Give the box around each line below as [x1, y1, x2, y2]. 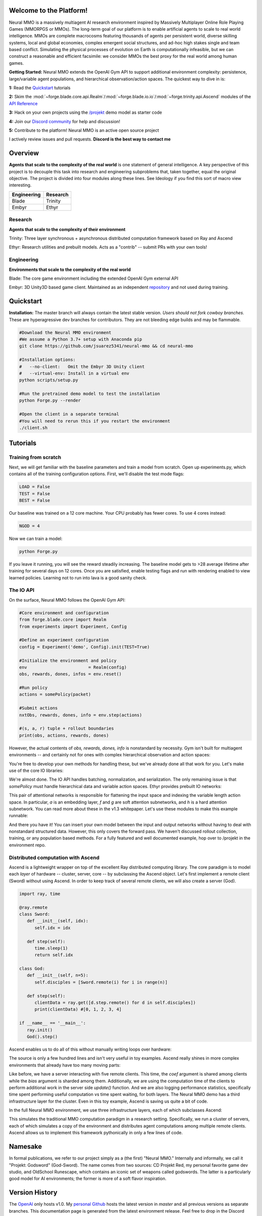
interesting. [9, 182, 32, 188]
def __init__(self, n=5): [27, 973, 89, 978]
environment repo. [9, 842, 46, 848]
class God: [19, 966, 45, 971]
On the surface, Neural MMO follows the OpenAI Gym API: [9, 597, 126, 603]
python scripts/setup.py [19, 377, 79, 383]
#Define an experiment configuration [19, 637, 109, 643]
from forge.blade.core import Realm [19, 617, 107, 623]
